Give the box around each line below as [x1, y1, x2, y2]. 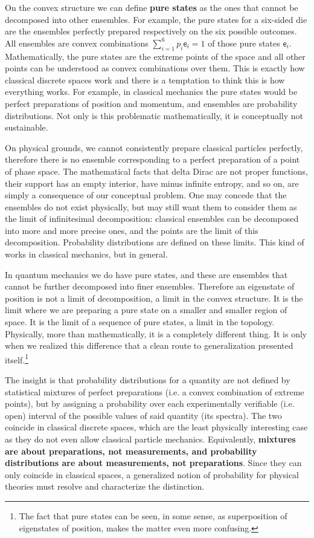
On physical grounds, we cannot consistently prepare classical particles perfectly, [5, 141, 303, 154]
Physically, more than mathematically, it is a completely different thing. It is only [5, 327, 307, 340]
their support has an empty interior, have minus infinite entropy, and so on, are [5, 177, 299, 189]
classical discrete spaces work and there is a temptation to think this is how [5, 73, 285, 86]
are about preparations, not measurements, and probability [5, 444, 257, 457]
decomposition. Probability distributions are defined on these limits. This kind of [5, 236, 304, 248]
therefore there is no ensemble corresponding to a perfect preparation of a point [5, 153, 300, 166]
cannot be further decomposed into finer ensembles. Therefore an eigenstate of [5, 280, 295, 293]
